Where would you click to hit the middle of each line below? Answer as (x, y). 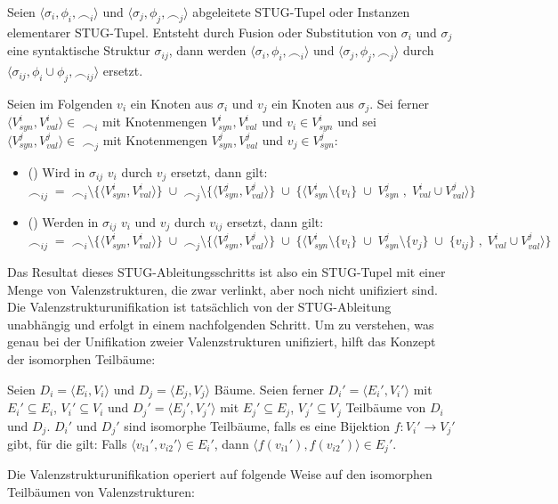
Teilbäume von (386, 407)
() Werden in (63, 221)
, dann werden (207, 50)
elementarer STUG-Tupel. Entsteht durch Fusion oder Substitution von (202, 32)
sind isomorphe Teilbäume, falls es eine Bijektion (257, 425)
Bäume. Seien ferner (269, 389)
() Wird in (57, 171)
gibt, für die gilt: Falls (67, 443)
